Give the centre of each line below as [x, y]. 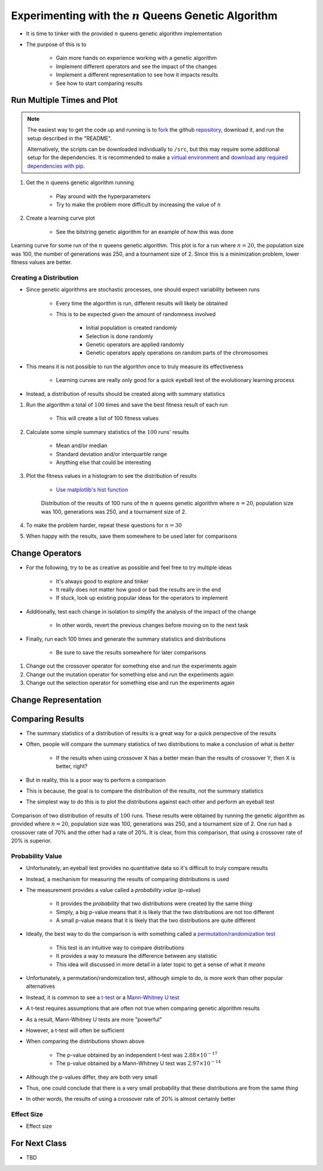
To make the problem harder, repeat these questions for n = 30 [104, 525]
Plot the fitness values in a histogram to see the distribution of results [111, 476]
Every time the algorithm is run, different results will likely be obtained [142, 303]
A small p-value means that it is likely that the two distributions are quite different [156, 920]
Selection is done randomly [120, 336]
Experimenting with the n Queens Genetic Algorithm [144, 16]
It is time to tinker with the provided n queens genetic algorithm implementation [124, 34]
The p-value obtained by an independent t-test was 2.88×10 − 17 [137, 1055]
